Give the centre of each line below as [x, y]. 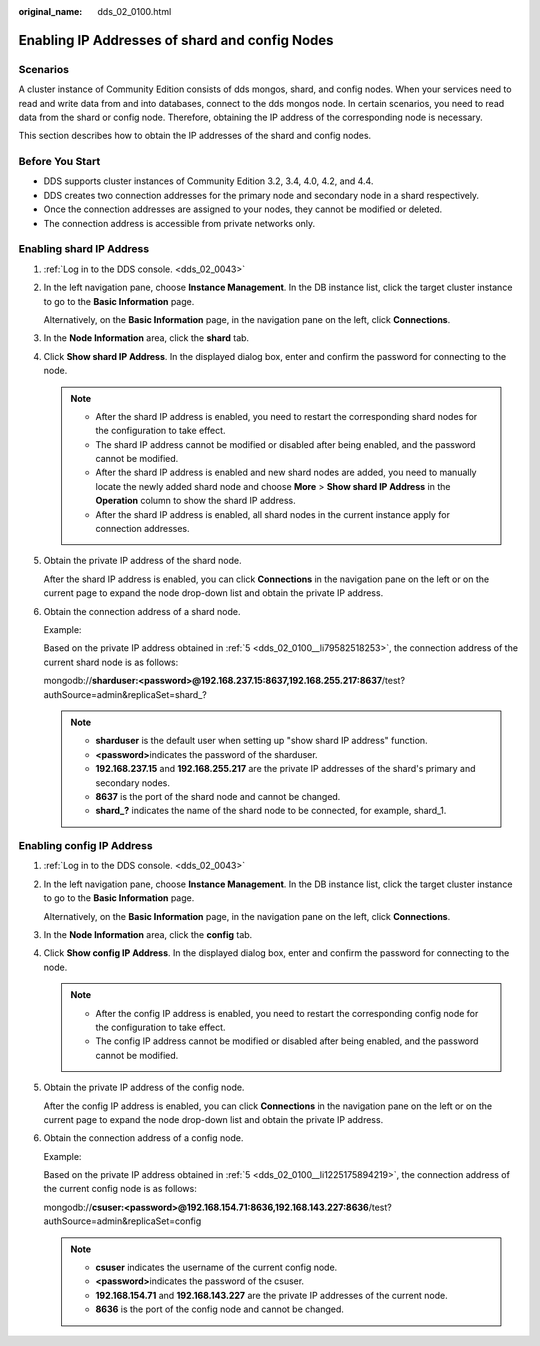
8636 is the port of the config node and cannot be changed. [220, 1309]
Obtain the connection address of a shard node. [142, 611]
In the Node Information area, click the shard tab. [146, 338]
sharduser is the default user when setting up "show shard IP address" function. [262, 741]
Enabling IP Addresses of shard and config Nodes [176, 40]
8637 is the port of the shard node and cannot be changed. [218, 796]
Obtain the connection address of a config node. [143, 1138]
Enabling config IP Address [86, 846]
